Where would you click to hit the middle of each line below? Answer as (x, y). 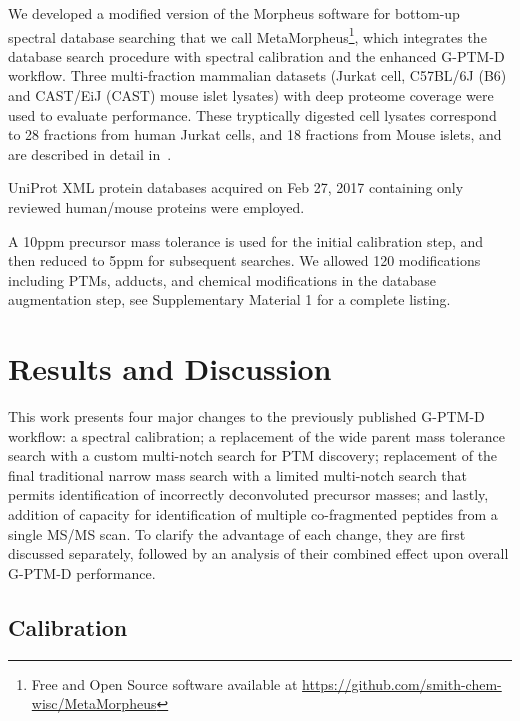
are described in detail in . (90, 153)
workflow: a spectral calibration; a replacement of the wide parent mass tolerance (257, 435)
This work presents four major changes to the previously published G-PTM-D (246, 416)
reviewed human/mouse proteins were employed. (156, 207)
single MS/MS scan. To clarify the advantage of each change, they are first (237, 533)
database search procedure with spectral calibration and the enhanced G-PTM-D (256, 55)
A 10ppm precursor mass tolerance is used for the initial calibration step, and (246, 240)
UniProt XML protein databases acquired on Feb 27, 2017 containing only (236, 187)
